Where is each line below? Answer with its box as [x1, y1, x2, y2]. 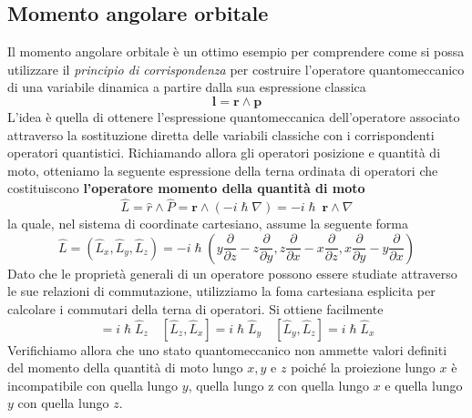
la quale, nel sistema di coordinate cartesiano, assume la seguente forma [7, 214, 408, 233]
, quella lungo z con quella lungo [188, 375, 369, 394]
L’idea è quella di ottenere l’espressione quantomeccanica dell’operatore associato [7, 107, 460, 126]
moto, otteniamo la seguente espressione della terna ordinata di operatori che [7, 160, 438, 179]
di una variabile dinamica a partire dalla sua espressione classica [7, 77, 366, 97]
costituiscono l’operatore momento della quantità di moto [7, 178, 365, 198]
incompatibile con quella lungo [7, 375, 179, 394]
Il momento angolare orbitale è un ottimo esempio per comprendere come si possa [7, 42, 465, 61]
